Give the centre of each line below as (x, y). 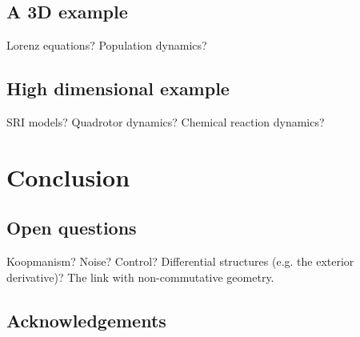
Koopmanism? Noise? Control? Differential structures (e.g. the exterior (180, 261)
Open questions (72, 228)
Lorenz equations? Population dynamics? (107, 45)
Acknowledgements (86, 320)
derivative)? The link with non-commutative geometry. (140, 277)
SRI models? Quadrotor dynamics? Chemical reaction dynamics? (166, 122)
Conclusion (68, 177)
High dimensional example (118, 88)
